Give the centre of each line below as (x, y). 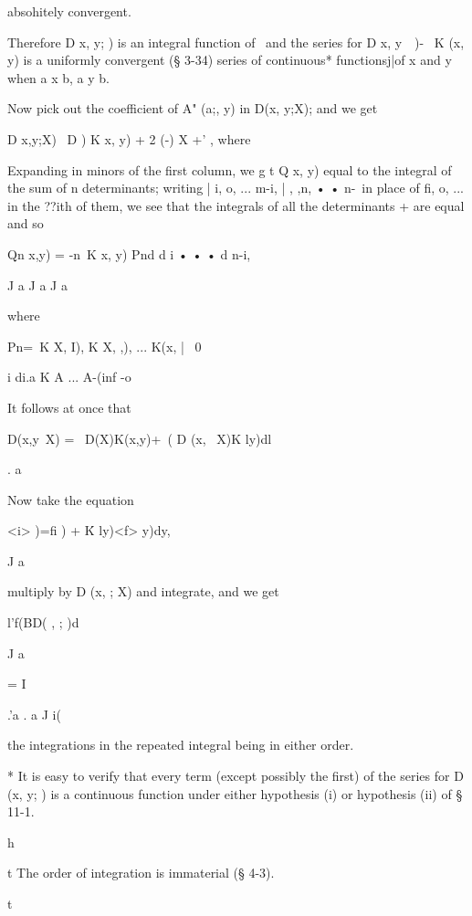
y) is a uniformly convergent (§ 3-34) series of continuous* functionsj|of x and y (230, 60)
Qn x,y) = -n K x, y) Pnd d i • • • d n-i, (129, 253)
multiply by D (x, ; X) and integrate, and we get (143, 591)
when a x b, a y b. (58, 77)
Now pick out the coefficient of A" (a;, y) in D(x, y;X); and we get (193, 108)
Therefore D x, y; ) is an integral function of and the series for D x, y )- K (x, (236, 42)
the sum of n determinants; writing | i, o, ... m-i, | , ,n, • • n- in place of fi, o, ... (236, 188)
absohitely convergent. (69, 11)
